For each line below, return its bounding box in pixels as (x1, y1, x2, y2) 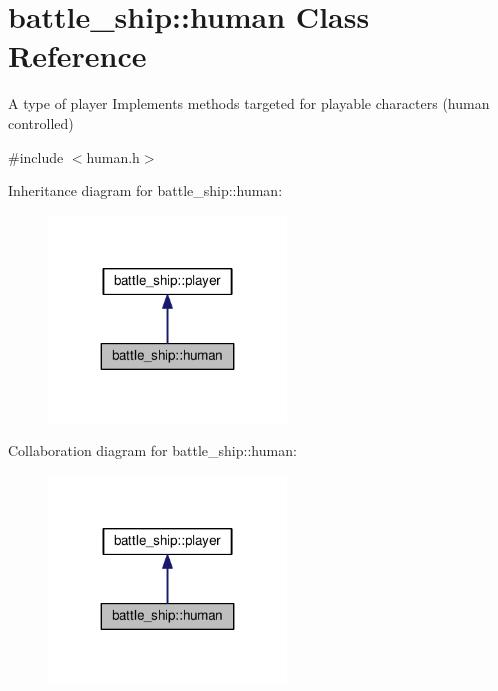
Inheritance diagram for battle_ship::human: (8, 180, 283, 201)
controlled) (8, 112, 74, 133)
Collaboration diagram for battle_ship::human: (8, 440, 297, 461)
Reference (8, 35, 147, 76)
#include (8, 146, 64, 167)
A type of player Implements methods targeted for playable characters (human (8, 93, 490, 114)
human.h (86, 146, 140, 167)
